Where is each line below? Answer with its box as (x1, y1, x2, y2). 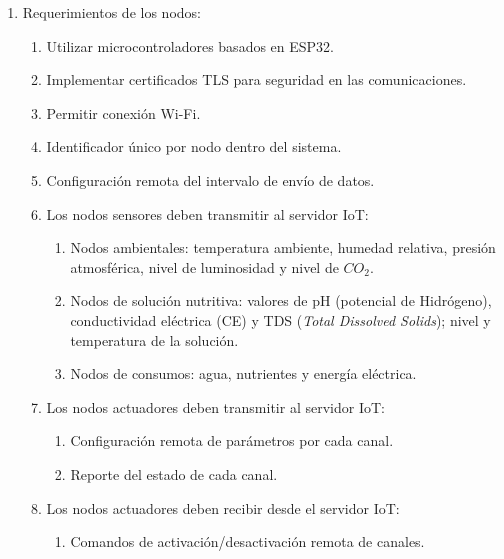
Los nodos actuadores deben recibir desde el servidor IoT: (46, 497, 400, 518)
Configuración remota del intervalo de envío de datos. (46, 169, 375, 190)
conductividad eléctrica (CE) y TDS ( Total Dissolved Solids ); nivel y (70, 309, 491, 330)
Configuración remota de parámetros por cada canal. (70, 430, 394, 451)
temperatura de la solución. (70, 329, 239, 350)
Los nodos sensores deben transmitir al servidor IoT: (46, 203, 369, 224)
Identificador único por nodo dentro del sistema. (46, 136, 342, 157)
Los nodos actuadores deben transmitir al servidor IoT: (46, 396, 385, 417)
